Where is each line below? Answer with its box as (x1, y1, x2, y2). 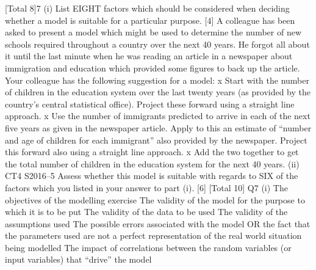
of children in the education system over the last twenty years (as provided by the (5, 86, 311, 98)
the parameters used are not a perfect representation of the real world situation (5, 229, 302, 242)
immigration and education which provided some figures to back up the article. (5, 61, 300, 74)
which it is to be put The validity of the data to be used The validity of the (5, 205, 288, 218)
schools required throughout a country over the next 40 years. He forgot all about (5, 37, 310, 50)
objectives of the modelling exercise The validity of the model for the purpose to (5, 193, 305, 206)
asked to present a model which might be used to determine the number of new (5, 26, 302, 38)
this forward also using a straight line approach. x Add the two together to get (5, 145, 299, 158)
